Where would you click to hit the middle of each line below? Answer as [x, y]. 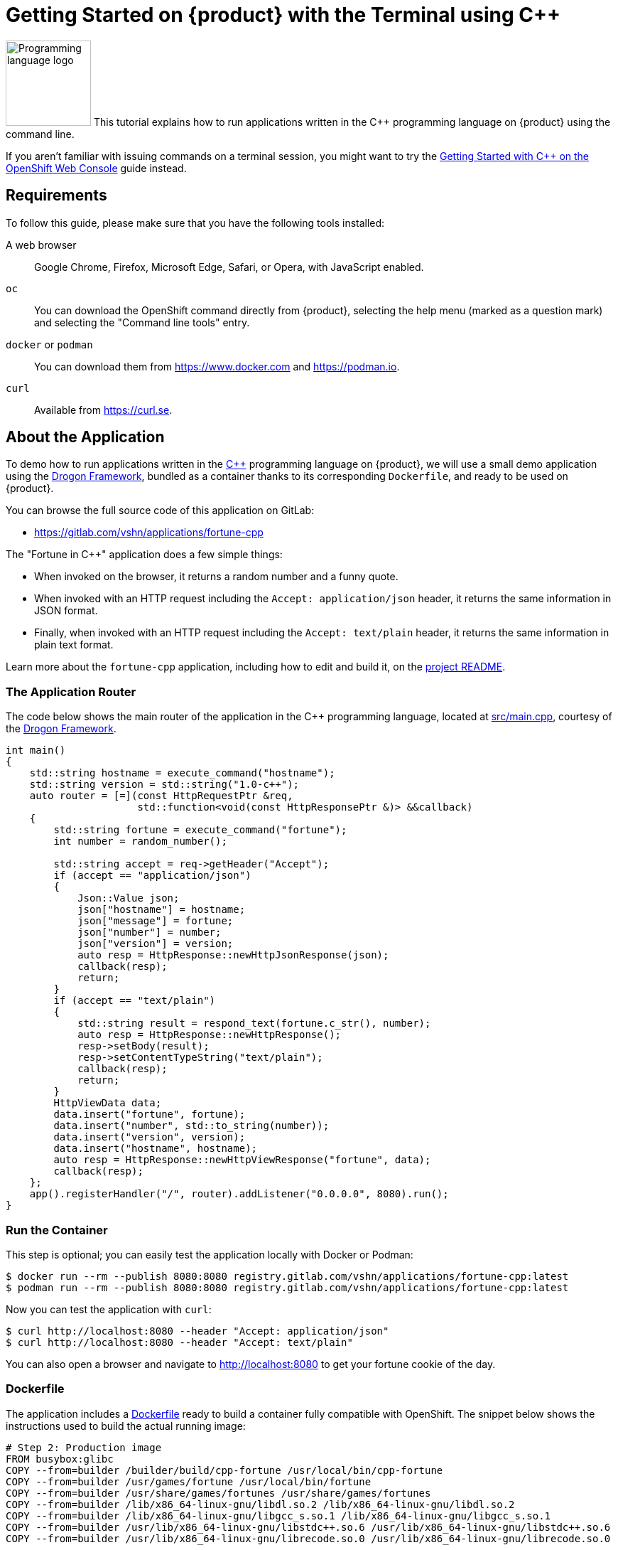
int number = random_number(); [140, 841]
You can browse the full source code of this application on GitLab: [160, 511]
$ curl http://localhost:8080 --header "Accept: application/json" [197, 1331]
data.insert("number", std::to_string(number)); [191, 1126]
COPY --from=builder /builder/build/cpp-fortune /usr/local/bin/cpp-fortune [224, 1470]
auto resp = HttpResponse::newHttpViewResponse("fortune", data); [242, 1160]
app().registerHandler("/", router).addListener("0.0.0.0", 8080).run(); [239, 1194]
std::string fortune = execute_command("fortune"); [200, 830]
